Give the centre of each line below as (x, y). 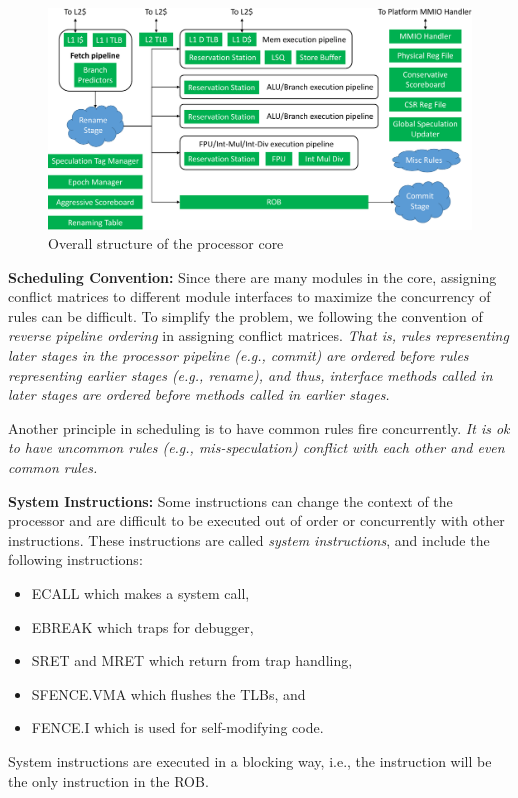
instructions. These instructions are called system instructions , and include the (249, 539)
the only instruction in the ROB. (108, 780)
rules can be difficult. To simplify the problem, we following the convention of (245, 315)
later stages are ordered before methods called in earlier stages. (199, 394)
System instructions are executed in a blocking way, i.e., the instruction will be (250, 760)
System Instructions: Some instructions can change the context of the (230, 500)
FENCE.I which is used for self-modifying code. (177, 727)
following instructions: (75, 559)
